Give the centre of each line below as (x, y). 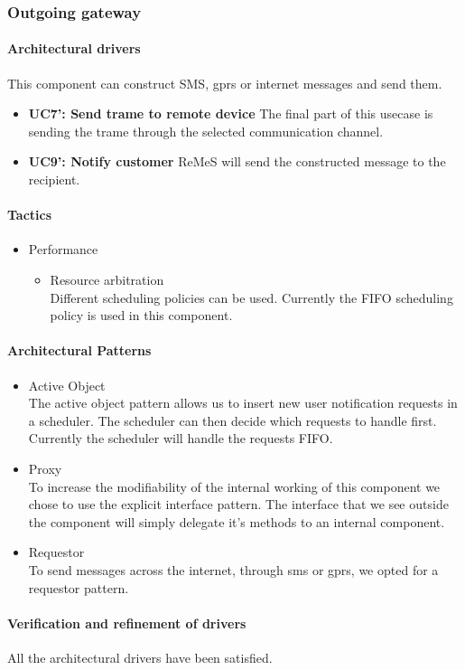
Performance (63, 249)
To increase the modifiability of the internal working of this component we (234, 486)
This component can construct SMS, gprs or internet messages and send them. (225, 83)
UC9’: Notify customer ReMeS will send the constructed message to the (237, 161)
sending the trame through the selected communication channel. (206, 131)
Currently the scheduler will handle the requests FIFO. (181, 438)
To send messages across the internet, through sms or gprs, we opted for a (233, 569)
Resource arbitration (107, 279)
